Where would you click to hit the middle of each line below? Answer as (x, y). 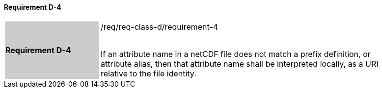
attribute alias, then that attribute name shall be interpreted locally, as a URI (240, 64)
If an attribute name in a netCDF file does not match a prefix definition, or (236, 54)
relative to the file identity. (149, 73)
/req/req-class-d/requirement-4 (160, 27)
